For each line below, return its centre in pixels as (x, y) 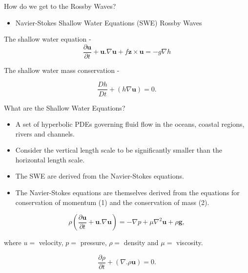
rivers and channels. (45, 133)
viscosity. (190, 242)
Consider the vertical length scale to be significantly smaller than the (119, 150)
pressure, (93, 242)
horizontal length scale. (50, 159)
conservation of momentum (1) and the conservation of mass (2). (112, 202)
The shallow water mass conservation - (62, 70)
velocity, (51, 242)
